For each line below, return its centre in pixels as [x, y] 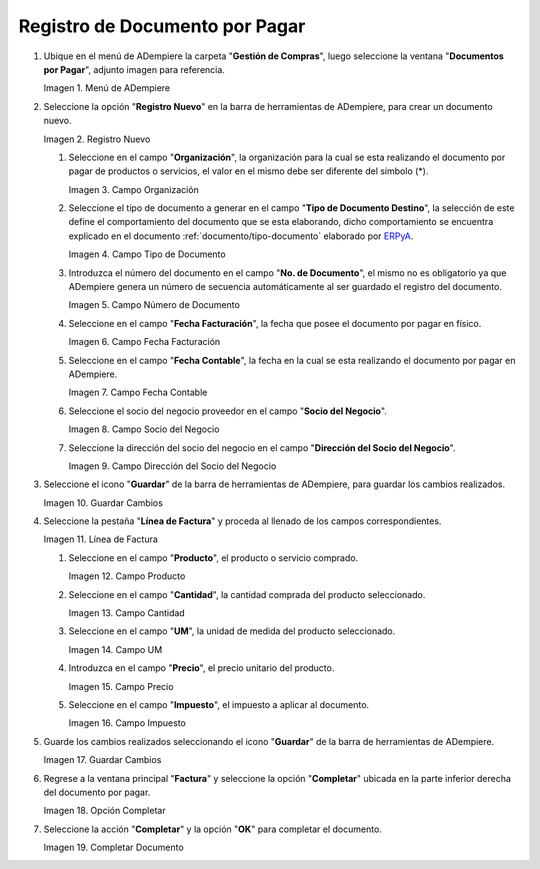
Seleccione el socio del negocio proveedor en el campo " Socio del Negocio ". [227, 411]
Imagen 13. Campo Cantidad [126, 613]
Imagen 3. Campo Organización [133, 189]
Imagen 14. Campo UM [115, 649]
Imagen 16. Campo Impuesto [127, 723]
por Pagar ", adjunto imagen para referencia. [134, 69]
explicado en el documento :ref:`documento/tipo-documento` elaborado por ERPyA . [241, 236]
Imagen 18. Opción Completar [104, 811]
